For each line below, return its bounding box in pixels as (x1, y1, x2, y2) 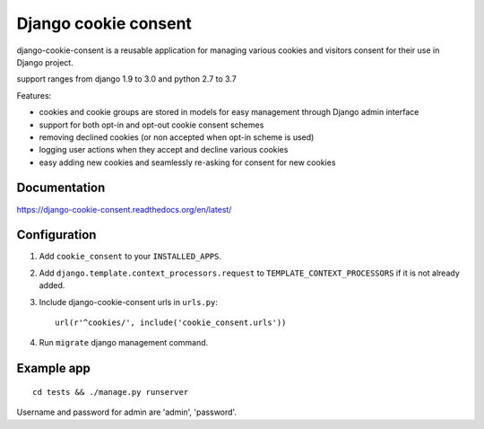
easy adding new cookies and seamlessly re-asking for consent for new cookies (39, 157, 336, 168)
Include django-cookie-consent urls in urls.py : (39, 296, 219, 307)
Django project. (16, 57, 73, 67)
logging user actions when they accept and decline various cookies (39, 144, 289, 155)
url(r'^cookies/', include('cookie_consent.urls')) (55, 318, 287, 328)
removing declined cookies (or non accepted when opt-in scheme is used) (39, 131, 315, 143)
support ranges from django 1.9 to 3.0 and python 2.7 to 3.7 (16, 74, 237, 84)
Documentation (16, 180, 106, 196)
